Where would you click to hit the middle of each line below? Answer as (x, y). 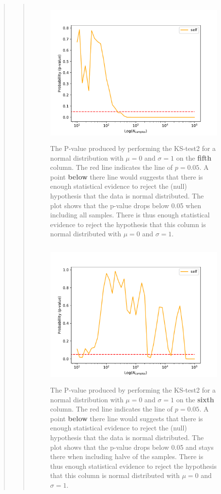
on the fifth (194, 157)
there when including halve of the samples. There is (127, 456)
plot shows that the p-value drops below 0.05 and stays (132, 447)
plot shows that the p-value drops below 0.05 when (126, 205)
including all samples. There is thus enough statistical (130, 215)
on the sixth (195, 399)
